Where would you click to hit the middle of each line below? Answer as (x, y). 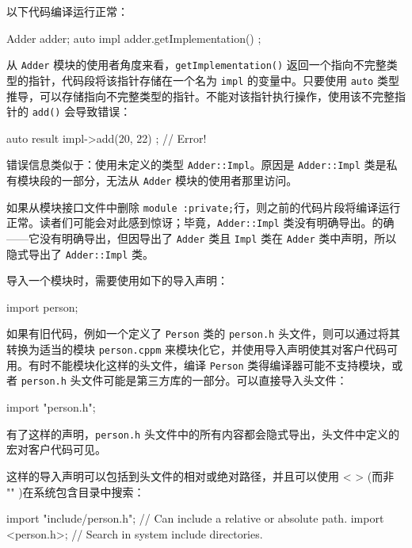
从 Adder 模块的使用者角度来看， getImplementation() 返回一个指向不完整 (196, 65)
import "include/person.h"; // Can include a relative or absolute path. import (195, 518)
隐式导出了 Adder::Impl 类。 (80, 253)
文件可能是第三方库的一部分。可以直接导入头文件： (214, 380)
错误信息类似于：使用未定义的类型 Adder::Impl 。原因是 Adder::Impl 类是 (196, 165)
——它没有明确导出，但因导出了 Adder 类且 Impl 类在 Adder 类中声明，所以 (202, 238)
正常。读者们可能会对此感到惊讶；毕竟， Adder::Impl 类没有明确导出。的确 (200, 222)
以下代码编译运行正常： (67, 11)
